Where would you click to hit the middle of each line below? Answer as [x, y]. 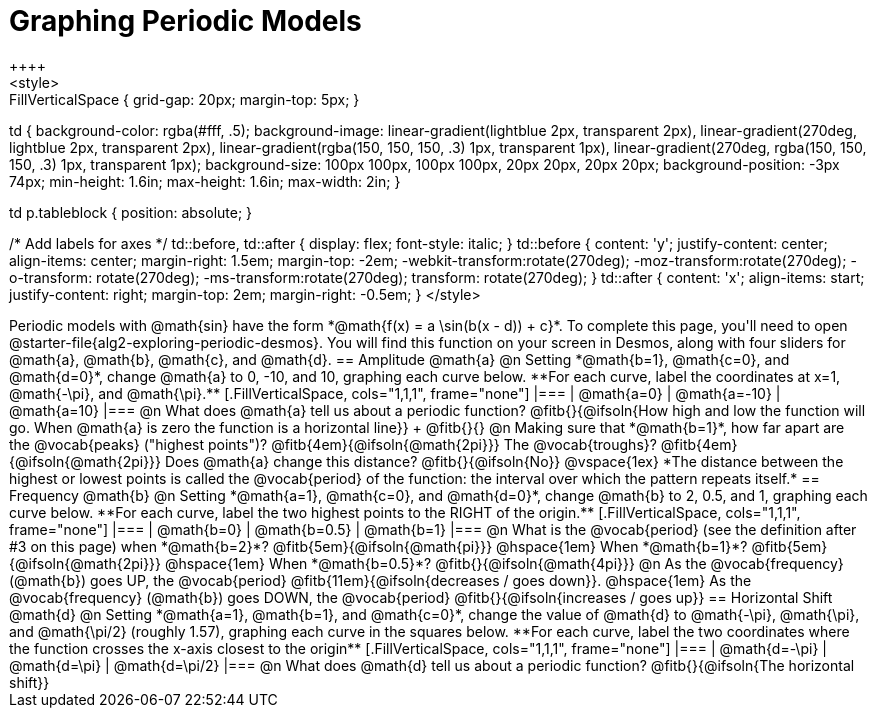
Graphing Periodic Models [185, 21]
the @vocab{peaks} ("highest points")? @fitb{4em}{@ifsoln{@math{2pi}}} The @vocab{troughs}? [333, 444]
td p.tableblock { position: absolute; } [131, 212]
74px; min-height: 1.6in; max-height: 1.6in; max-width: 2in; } [205, 181]
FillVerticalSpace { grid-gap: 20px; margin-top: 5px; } [184, 99]
